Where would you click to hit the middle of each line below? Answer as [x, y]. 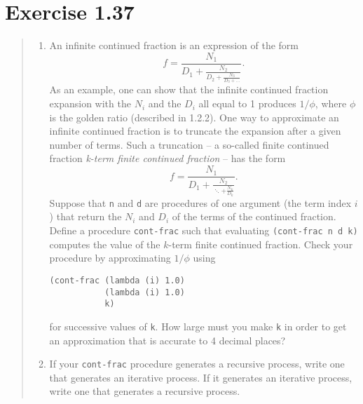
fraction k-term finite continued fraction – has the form [167, 158]
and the [165, 103]
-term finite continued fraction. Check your [261, 244]
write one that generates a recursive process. [145, 391]
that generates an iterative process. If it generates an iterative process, [201, 377]
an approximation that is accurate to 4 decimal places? [167, 340]
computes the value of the [105, 244]
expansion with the [90, 103]
